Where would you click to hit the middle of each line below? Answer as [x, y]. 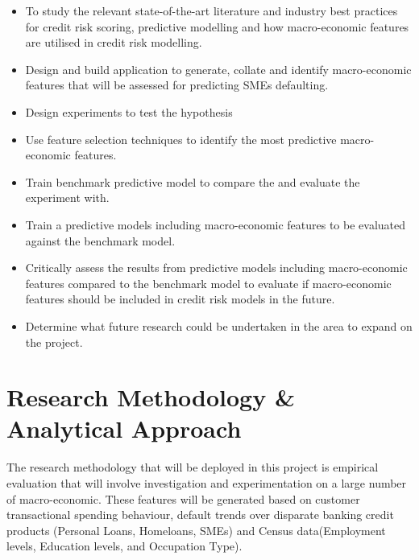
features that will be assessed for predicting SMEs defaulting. [177, 85]
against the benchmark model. [100, 240]
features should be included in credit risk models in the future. [180, 299]
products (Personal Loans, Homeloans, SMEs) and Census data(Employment [196, 530]
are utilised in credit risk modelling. [114, 42]
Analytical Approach [124, 428]
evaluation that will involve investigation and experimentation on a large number [207, 483]
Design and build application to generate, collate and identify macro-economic [218, 69]
